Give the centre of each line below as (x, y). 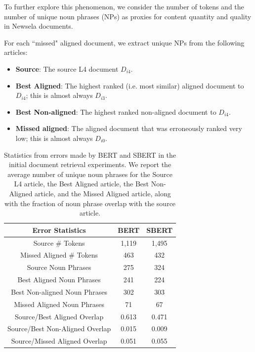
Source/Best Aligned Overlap (59, 316)
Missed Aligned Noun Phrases (59, 304)
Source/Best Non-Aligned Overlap (59, 329)
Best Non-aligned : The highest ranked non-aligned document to (116, 111)
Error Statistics (59, 230)
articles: (16, 52)
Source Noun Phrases (59, 267)
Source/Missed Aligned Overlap (59, 341)
